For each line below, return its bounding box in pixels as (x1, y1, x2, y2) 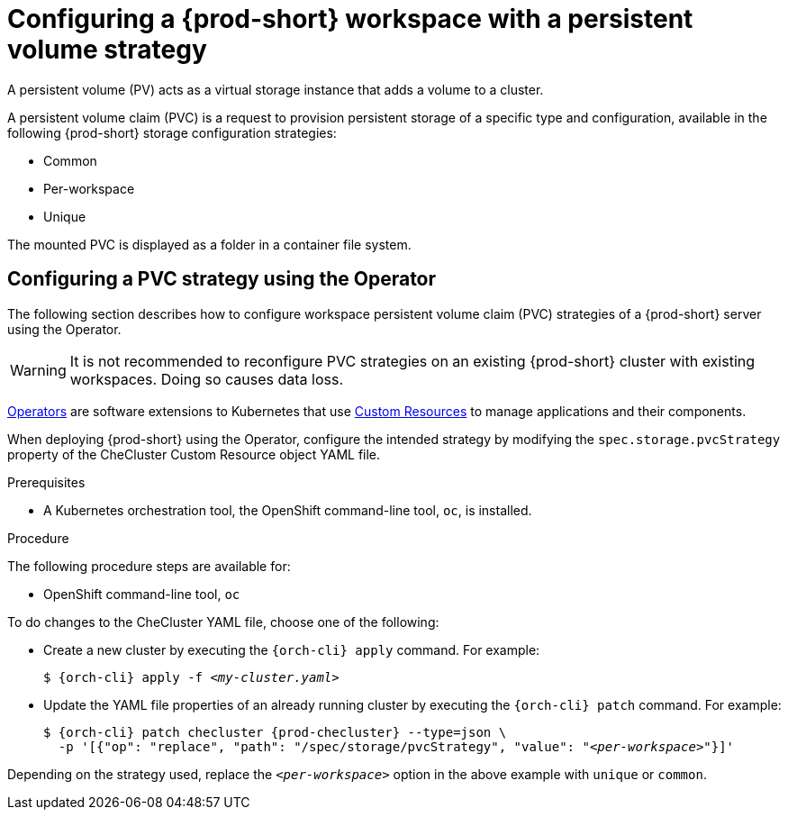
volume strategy (7, 34, 207, 65)
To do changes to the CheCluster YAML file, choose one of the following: (7, 613, 439, 630)
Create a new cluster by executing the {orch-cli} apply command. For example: (43, 641, 540, 658)
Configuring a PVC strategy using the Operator (7, 268, 437, 291)
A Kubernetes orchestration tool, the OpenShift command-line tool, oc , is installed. (43, 502, 532, 518)
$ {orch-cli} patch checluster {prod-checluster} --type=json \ (43, 724, 507, 740)
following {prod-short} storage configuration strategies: (7, 124, 337, 141)
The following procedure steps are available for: (7, 558, 291, 574)
